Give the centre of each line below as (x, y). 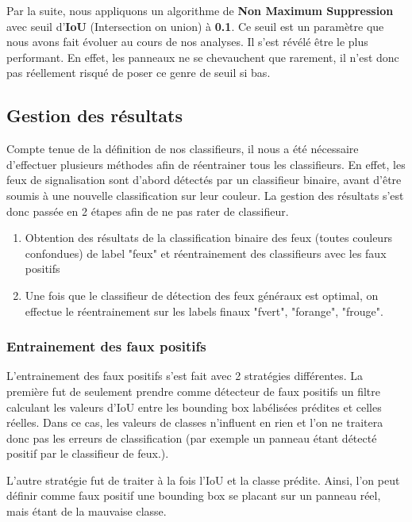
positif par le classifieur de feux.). (88, 453)
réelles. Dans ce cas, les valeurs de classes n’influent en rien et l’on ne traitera (195, 422)
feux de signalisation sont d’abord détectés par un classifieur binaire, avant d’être (204, 180)
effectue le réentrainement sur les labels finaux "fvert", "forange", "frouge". (204, 311)
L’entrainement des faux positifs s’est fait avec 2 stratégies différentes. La (185, 376)
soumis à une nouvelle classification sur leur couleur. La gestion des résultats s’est (205, 195)
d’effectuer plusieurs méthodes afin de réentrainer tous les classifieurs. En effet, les (206, 164)
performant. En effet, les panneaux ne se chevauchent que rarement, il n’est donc (203, 57)
